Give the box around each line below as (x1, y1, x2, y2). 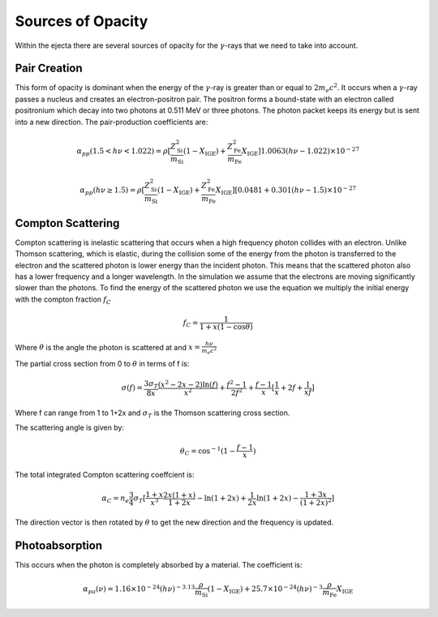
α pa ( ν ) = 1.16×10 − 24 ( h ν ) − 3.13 (82, 583, 195, 596)
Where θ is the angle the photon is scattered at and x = (15, 342, 200, 352)
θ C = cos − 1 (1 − (179, 445, 236, 457)
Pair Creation (15, 62, 83, 75)
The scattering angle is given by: (15, 422, 125, 433)
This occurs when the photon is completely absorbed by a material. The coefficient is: (15, 559, 303, 569)
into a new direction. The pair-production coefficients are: (15, 117, 208, 126)
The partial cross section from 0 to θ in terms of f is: (15, 359, 190, 369)
